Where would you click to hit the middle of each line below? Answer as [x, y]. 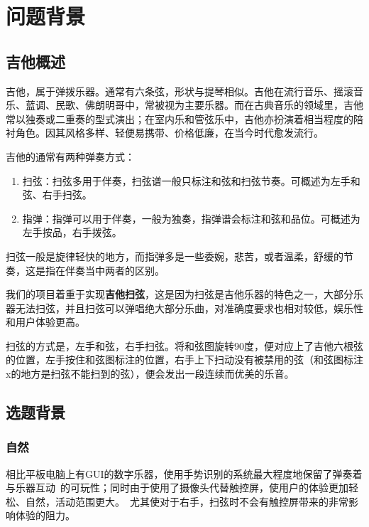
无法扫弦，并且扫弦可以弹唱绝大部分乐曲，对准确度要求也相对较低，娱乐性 [189, 308]
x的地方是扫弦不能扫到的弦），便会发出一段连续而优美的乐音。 [150, 374]
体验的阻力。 [45, 515]
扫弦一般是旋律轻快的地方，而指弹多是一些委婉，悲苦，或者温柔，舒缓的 [175, 256]
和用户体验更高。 [45, 322]
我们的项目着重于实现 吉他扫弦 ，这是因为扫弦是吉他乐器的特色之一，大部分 [180, 294]
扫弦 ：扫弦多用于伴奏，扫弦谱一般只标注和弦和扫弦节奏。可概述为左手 [186, 180]
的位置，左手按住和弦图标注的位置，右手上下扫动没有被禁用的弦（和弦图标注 [184, 360]
